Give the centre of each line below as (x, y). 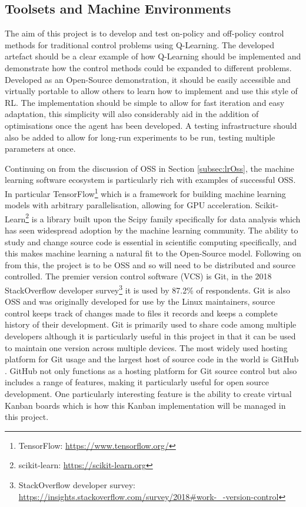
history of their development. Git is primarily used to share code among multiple (151, 324)
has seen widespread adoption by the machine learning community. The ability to (152, 230)
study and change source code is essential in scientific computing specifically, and (151, 241)
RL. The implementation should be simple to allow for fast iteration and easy (145, 102)
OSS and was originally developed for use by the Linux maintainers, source (140, 301)
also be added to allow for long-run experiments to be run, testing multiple (140, 137)
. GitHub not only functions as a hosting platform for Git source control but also (151, 370)
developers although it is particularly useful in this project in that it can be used (150, 336)
